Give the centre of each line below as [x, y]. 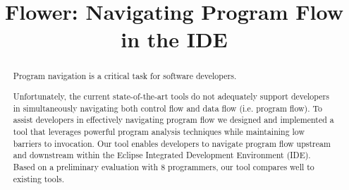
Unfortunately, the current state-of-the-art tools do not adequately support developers [171, 96]
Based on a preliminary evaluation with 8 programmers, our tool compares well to [164, 166]
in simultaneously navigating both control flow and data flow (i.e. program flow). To [168, 108]
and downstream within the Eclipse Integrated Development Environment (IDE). [162, 155]
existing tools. [38, 178]
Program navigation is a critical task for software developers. [125, 76]
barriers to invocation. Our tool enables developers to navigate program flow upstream [172, 143]
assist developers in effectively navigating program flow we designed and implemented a [173, 120]
